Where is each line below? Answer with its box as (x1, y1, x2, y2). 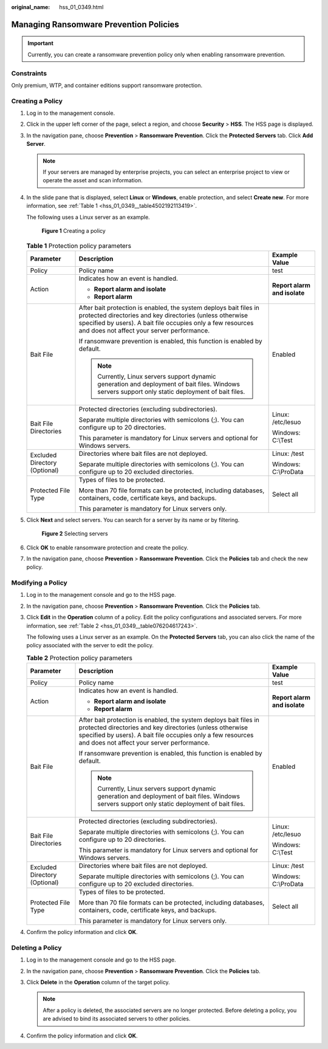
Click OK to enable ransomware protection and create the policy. (26, 544, 188, 551)
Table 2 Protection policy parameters (26, 653, 133, 662)
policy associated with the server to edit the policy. (26, 642, 154, 649)
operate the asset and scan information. (43, 177, 143, 184)
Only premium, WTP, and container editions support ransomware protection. (11, 81, 203, 89)
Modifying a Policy (11, 579, 68, 587)
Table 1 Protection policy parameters (26, 241, 132, 250)
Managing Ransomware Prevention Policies (11, 19, 179, 30)
